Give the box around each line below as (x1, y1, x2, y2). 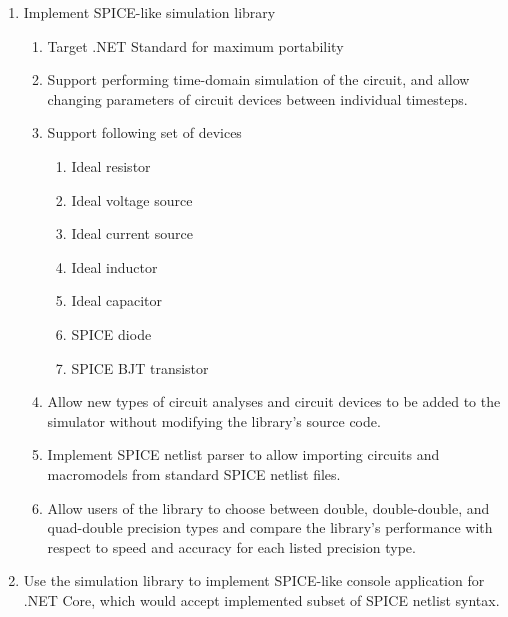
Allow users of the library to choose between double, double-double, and (47, 497, 490, 518)
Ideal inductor (71, 256, 158, 277)
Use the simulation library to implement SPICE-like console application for (23, 570, 485, 591)
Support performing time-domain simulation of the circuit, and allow (47, 69, 470, 90)
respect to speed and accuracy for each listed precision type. (47, 536, 416, 557)
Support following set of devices (47, 122, 242, 143)
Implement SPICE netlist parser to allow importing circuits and (47, 444, 440, 465)
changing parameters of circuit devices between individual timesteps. (47, 88, 468, 109)
